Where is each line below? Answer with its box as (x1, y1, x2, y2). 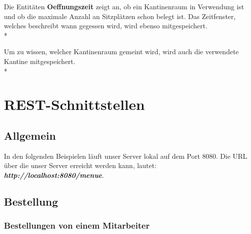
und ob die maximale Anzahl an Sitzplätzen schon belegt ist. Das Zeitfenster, (4, 11, 236, 21)
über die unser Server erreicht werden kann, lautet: (4, 160, 157, 170)
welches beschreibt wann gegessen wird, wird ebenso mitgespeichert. (4, 21, 207, 31)
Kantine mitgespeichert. (4, 56, 75, 66)
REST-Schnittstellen (4, 94, 145, 114)
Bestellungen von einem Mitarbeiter (4, 219, 150, 232)
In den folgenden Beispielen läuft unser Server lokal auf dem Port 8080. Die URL (4, 150, 248, 161)
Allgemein (4, 128, 56, 143)
